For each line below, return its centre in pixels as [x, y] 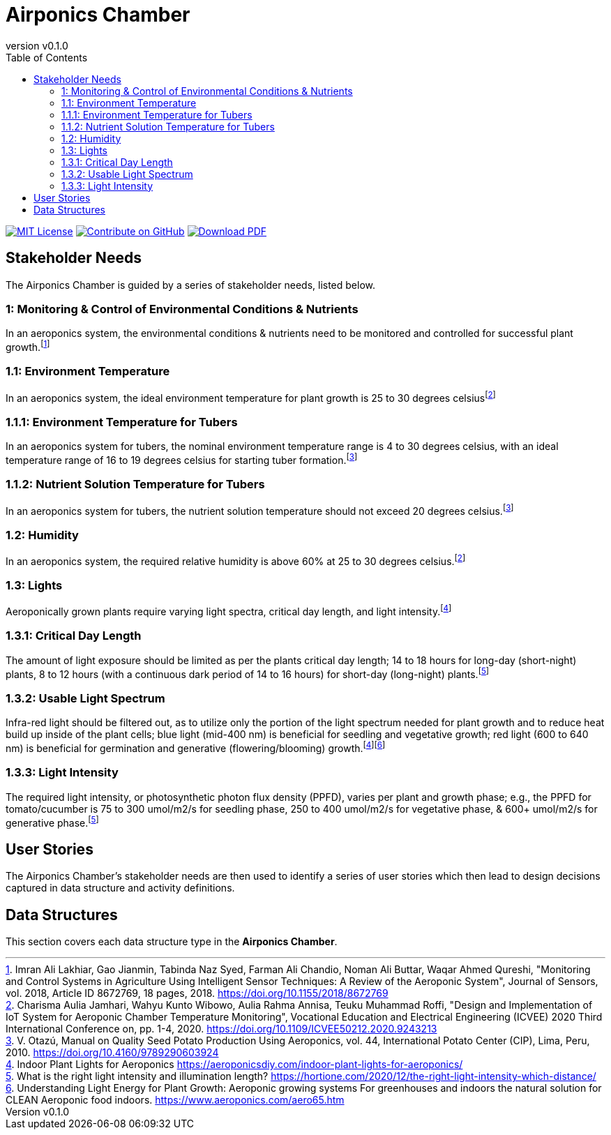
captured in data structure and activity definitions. [120, 888]
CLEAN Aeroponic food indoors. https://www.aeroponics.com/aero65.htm [175, 1099]
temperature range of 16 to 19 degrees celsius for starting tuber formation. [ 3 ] [182, 459]
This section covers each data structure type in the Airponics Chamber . [172, 941]
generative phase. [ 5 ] [52, 821]
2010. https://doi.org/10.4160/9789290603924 [112, 1052]
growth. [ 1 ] [28, 346]
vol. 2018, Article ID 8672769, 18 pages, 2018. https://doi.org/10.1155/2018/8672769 [197, 993]
